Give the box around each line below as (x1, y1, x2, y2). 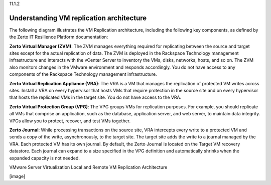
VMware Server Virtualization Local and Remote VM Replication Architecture (9, 164, 168, 170)
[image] (9, 173, 26, 179)
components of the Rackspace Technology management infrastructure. (9, 71, 158, 77)
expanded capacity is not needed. (9, 155, 80, 161)
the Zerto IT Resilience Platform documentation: (9, 34, 108, 40)
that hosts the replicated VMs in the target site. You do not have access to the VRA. (9, 94, 182, 100)
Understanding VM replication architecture (9, 14, 147, 22)
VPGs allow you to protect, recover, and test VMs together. (9, 118, 130, 124)
